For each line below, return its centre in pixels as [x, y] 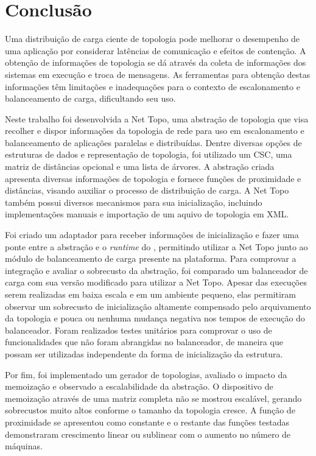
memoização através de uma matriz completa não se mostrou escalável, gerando [153, 398]
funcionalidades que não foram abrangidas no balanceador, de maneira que [144, 342]
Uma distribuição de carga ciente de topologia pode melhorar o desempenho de [153, 39]
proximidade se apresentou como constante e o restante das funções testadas [147, 422]
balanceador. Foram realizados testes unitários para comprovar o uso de [139, 330]
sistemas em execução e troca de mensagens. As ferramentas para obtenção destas [158, 74]
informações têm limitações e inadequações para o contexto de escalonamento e [153, 86]
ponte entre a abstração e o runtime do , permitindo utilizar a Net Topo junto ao [156, 246]
